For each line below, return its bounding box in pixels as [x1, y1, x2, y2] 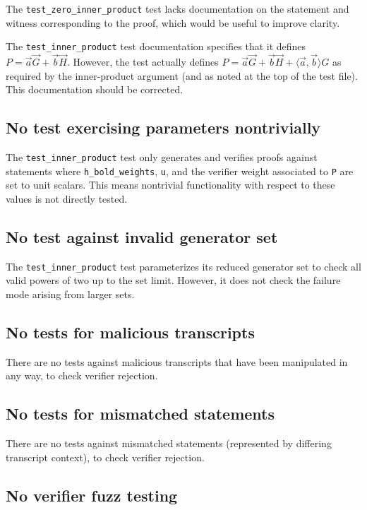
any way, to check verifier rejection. [6, 368, 158, 383]
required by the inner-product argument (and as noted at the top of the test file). [6, 68, 358, 83]
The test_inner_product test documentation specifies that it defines [6, 39, 306, 54]
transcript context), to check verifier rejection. [6, 449, 205, 464]
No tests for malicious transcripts [6, 321, 255, 343]
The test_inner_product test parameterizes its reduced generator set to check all [6, 259, 361, 273]
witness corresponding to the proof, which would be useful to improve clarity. [6, 15, 340, 30]
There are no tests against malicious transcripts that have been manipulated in [6, 354, 348, 369]
